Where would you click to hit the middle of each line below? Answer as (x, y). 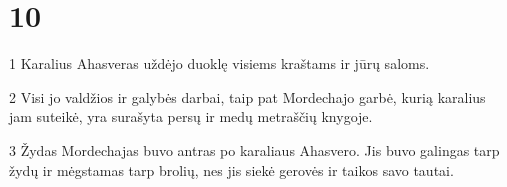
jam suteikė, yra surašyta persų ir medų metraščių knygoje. (191, 116)
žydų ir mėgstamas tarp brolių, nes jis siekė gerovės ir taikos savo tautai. (231, 169)
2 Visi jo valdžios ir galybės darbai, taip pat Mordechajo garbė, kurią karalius (247, 96)
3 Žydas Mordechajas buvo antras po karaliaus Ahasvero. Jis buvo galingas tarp (254, 149)
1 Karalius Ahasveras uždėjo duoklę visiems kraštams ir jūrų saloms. (219, 63)
